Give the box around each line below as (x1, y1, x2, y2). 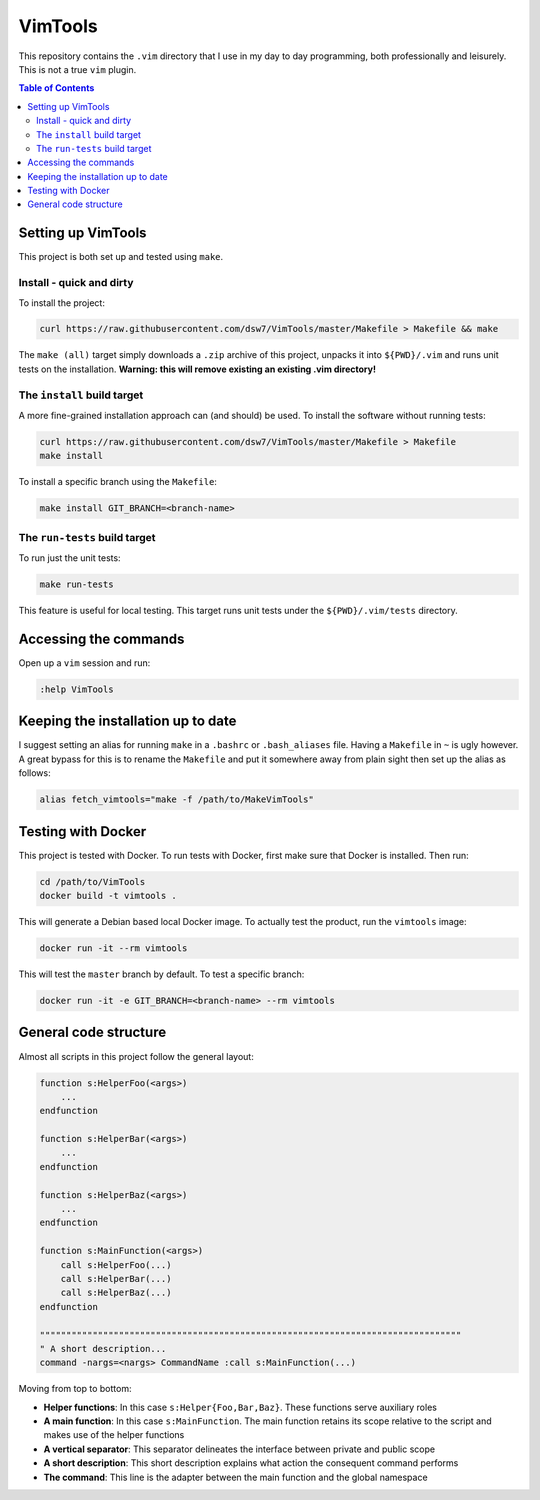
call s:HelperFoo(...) (60, 1259, 172, 1270)
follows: (18, 767, 51, 779)
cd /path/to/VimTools (39, 876, 146, 887)
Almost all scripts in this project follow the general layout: (18, 1050, 254, 1062)
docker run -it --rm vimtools (39, 943, 188, 954)
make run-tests (39, 579, 114, 590)
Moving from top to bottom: (18, 1383, 132, 1395)
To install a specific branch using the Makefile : (18, 476, 217, 488)
